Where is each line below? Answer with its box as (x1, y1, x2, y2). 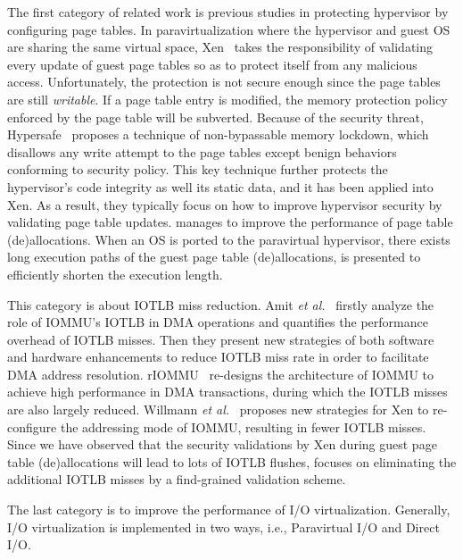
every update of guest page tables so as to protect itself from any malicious (7, 54, 418, 73)
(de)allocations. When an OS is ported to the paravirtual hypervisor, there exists (7, 230, 451, 248)
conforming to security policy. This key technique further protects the (7, 160, 388, 179)
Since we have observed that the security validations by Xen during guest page (7, 435, 437, 454)
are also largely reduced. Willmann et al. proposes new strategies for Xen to (7, 400, 429, 419)
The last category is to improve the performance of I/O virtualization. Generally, (7, 500, 451, 519)
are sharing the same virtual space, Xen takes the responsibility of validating (7, 38, 434, 56)
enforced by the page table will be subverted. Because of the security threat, (7, 107, 424, 126)
